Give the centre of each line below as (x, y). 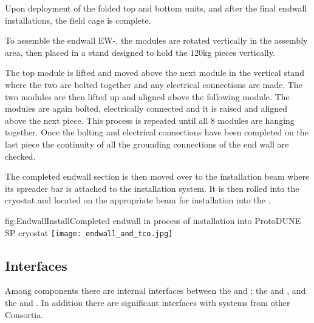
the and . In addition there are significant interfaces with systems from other (148, 302)
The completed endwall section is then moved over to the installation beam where (157, 176)
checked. (20, 156)
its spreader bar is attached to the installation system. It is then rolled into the (152, 188)
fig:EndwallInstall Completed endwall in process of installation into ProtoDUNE (153, 220)
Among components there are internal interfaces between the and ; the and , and (155, 291)
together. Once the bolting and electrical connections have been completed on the (157, 132)
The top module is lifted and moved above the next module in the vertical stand (155, 73)
